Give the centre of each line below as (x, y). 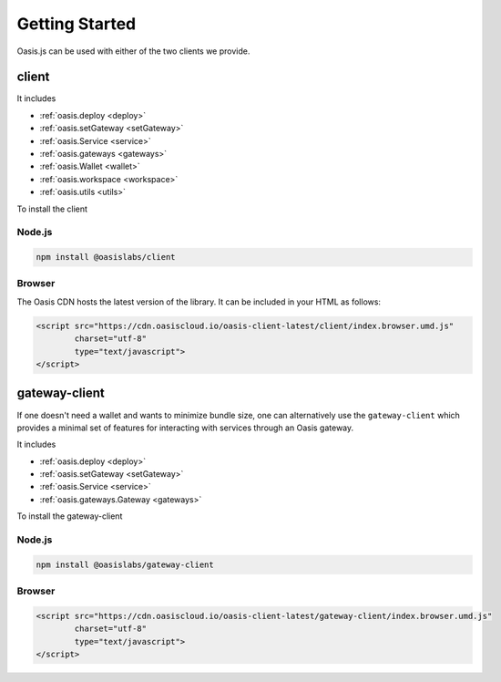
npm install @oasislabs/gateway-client (125, 564)
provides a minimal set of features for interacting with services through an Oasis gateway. (185, 428)
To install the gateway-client (70, 516)
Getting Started (77, 24)
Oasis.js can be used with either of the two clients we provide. (133, 51)
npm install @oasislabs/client (106, 257)
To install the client (52, 209)
